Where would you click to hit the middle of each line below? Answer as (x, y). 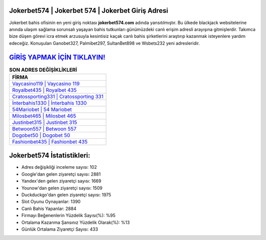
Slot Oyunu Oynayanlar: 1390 (51, 202)
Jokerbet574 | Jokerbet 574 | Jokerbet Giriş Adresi (89, 11)
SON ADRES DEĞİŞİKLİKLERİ (43, 70)
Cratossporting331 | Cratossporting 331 (58, 96)
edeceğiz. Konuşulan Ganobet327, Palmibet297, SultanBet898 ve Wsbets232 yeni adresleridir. (104, 43)
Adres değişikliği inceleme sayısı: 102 (59, 167)
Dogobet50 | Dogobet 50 (41, 135)
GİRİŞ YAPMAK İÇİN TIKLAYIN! (57, 57)
